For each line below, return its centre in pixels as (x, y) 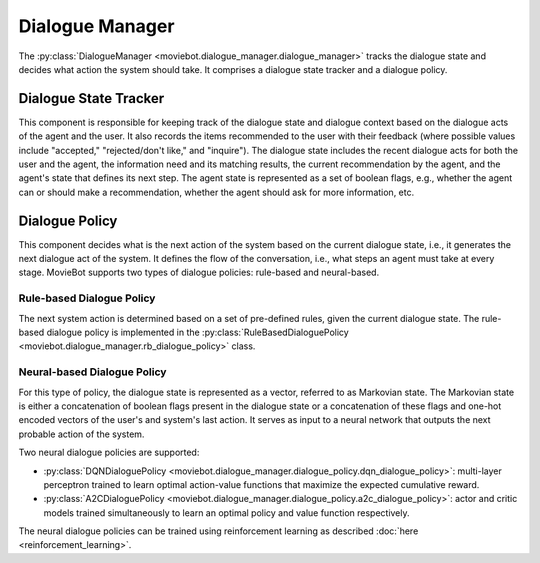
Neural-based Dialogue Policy (92, 372)
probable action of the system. (81, 434)
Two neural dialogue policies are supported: (109, 452)
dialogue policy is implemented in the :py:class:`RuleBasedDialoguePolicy (197, 332)
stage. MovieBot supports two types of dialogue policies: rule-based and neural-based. (199, 272)
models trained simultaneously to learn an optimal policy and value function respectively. (226, 512)
